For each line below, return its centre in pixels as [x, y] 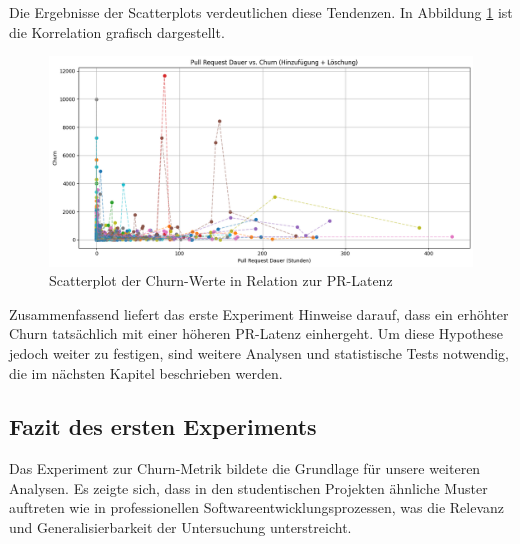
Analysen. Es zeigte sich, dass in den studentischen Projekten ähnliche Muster [248, 487]
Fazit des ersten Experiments [163, 426]
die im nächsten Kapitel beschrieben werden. [146, 372]
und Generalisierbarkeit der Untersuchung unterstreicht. [180, 527]
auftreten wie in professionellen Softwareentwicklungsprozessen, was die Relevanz [257, 507]
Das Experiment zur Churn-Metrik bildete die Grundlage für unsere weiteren [245, 468]
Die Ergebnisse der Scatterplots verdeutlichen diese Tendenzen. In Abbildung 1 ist [261, 12]
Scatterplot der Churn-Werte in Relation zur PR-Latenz [221, 280]
